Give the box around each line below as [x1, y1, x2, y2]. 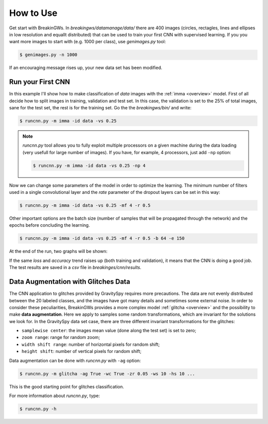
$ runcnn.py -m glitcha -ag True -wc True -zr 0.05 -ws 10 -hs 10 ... [19, 371, 196, 376]
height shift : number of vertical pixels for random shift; [21, 348, 141, 354]
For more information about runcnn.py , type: [9, 393, 100, 399]
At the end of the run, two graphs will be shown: [9, 249, 108, 254]
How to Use [9, 7, 58, 18]
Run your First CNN [9, 78, 70, 86]
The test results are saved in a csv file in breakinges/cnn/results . [9, 264, 141, 270]
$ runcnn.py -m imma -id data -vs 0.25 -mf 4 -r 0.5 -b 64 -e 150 [19, 236, 185, 241]
